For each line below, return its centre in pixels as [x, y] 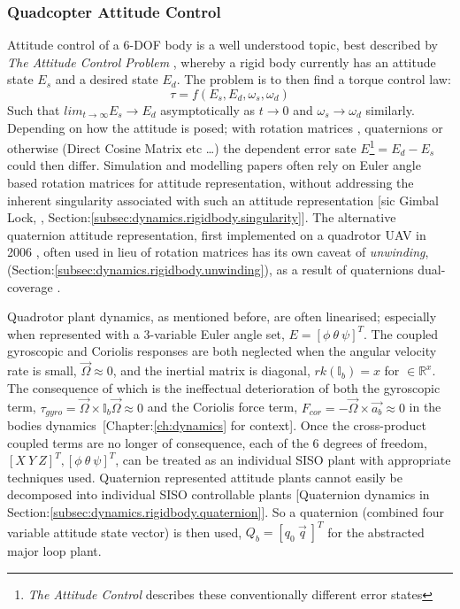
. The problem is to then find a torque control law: [314, 79]
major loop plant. [54, 551]
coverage [30, 286]
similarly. [390, 110]
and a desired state [107, 79]
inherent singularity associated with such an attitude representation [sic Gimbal [223, 200]
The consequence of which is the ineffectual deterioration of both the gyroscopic [224, 387]
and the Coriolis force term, [222, 407]
